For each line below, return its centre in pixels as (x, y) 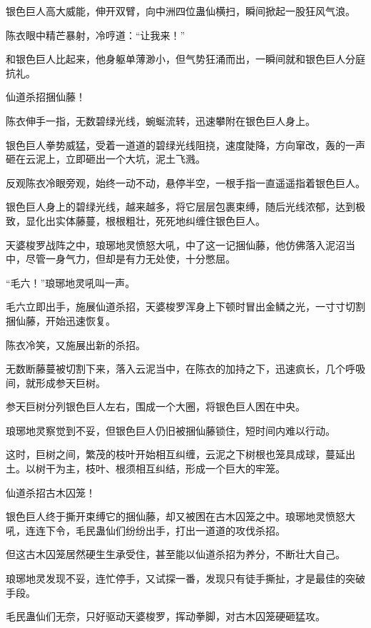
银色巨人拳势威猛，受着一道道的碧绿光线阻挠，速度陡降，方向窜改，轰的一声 (185, 145)
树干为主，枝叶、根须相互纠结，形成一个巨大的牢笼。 (160, 469)
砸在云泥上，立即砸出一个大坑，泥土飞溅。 (106, 159)
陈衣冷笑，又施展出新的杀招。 (76, 344)
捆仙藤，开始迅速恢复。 (61, 320)
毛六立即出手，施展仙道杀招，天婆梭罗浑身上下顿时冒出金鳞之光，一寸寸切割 (185, 307)
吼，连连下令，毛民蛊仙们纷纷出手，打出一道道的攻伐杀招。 (146, 530)
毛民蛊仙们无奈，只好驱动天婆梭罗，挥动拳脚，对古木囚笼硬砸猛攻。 (166, 616)
